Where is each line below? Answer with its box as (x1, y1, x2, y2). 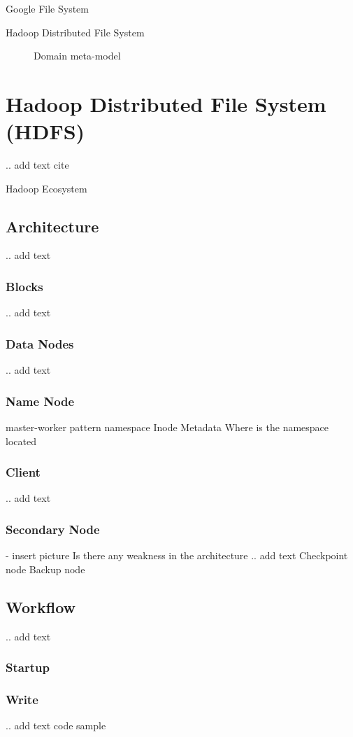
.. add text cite (6, 157, 69, 172)
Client (6, 463, 41, 481)
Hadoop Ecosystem (6, 181, 87, 195)
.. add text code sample (6, 718, 106, 733)
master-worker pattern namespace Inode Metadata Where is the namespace (6, 419, 329, 434)
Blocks (6, 278, 43, 295)
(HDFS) (6, 117, 85, 146)
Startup (6, 659, 50, 676)
